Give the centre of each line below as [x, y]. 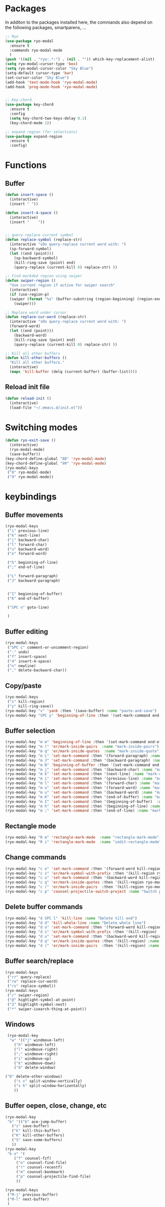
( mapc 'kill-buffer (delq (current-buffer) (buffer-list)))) [73, 372]
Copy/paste [23, 686]
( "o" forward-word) [27, 554]
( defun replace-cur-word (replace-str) [46, 317]
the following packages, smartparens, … [46, 27]
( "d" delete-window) [35, 1068]
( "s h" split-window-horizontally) [50, 1086]
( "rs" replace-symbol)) [31, 986]
